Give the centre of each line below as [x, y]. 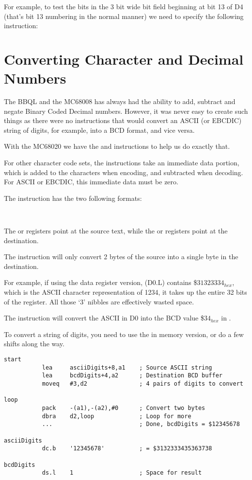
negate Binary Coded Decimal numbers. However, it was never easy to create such [126, 111]
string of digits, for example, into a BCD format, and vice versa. [99, 130]
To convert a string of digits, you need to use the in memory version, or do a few [124, 334]
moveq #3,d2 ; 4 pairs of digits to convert [142, 383]
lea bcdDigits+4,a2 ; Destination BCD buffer [132, 376]
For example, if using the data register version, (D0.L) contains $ [101, 282]
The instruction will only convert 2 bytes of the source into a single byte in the [121, 257]
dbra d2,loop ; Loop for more [117, 416]
